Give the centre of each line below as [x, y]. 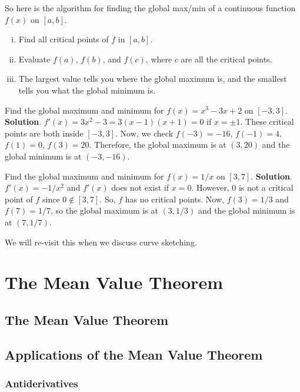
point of [19, 199]
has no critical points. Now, [174, 199]
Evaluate [34, 59]
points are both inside [44, 133]
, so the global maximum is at [104, 210]
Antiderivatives [41, 383]
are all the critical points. [226, 59]
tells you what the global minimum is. [87, 90]
